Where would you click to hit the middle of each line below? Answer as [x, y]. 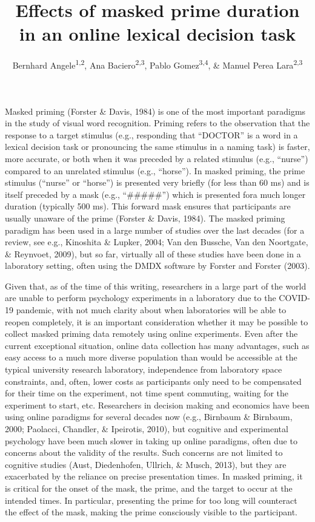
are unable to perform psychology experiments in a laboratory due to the [141, 298]
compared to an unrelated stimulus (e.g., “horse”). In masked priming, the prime [155, 170]
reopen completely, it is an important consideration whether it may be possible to [157, 321]
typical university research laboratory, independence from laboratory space [144, 369]
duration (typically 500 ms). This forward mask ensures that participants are [148, 206]
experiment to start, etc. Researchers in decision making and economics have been [157, 405]
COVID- [294, 298]
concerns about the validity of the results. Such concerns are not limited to [144, 453]
